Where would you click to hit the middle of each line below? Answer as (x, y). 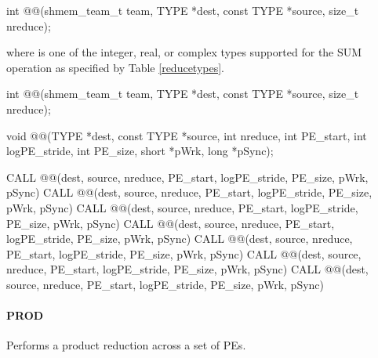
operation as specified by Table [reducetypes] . (115, 67)
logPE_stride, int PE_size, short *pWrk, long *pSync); (140, 151)
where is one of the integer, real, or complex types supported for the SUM (184, 52)
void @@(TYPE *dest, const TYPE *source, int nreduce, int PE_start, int (187, 135)
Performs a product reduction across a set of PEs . (126, 345)
